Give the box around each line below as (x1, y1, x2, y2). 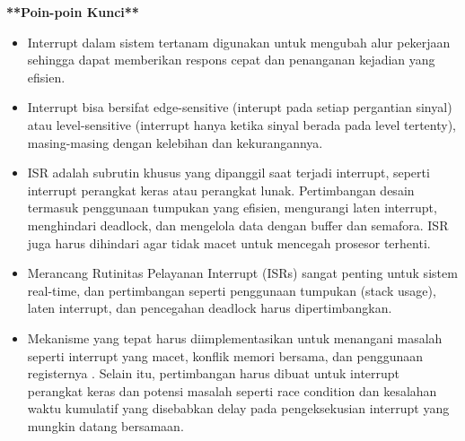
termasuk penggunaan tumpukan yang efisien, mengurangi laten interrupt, (27, 198, 437, 217)
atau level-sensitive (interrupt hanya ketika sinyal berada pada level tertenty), (27, 115, 456, 134)
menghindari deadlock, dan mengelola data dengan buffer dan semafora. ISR (27, 215, 449, 234)
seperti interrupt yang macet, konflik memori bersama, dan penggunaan (27, 346, 424, 365)
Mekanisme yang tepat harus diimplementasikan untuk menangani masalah (27, 328, 443, 347)
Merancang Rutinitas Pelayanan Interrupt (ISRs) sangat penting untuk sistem (27, 264, 458, 282)
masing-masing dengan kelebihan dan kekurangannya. (27, 133, 323, 151)
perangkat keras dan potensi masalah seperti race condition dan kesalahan (27, 381, 437, 400)
